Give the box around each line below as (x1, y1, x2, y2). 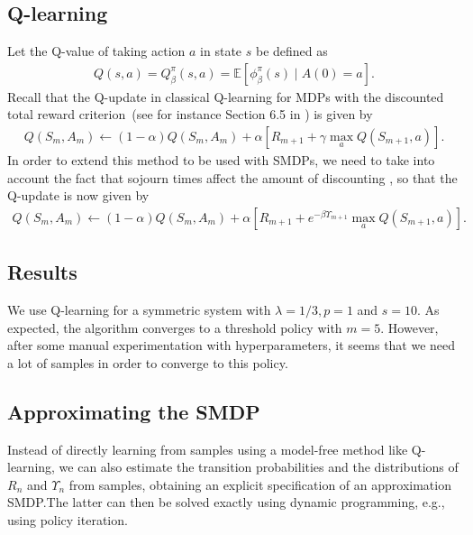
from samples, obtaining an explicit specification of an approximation (68, 475, 451, 493)
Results (7, 258, 77, 286)
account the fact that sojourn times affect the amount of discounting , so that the (7, 168, 458, 187)
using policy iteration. (7, 511, 128, 530)
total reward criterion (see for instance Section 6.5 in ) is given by (7, 105, 373, 124)
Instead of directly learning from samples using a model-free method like (7, 439, 408, 458)
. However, (380, 318, 439, 337)
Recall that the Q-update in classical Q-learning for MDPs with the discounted (7, 87, 444, 106)
